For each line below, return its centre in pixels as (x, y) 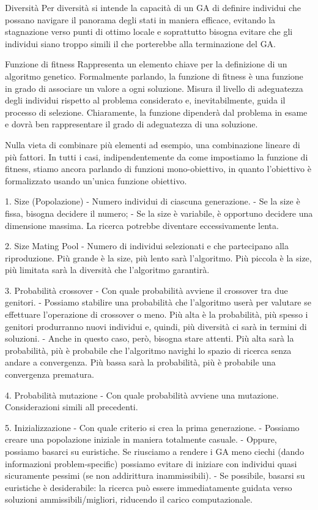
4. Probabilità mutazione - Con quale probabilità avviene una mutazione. (142, 395)
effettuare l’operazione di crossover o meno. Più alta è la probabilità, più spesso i (157, 314)
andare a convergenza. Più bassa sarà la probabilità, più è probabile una (140, 362)
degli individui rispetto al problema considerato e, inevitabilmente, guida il (145, 100)
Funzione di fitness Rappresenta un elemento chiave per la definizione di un (146, 64)
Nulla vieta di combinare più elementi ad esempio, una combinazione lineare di (153, 144)
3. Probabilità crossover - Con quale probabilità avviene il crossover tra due (146, 290)
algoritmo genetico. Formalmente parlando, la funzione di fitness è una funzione (154, 76)
